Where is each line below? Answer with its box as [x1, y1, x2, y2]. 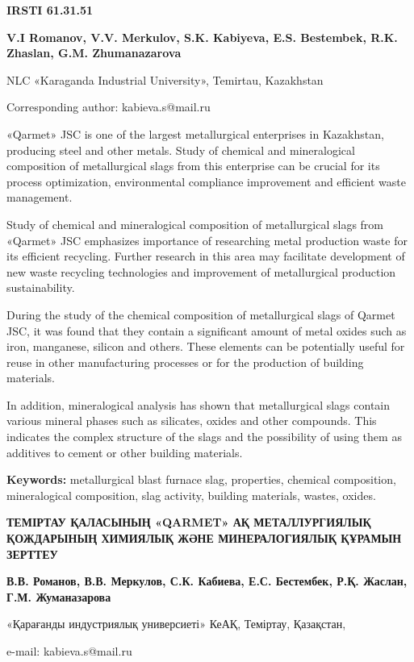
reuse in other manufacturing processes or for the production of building [6, 353, 364, 370]
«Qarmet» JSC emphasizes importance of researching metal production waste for [6, 231, 408, 248]
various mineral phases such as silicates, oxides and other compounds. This [6, 412, 377, 429]
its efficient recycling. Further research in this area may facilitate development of [6, 248, 405, 264]
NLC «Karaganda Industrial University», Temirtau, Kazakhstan [6, 71, 324, 88]
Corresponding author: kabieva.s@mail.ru [6, 98, 211, 115]
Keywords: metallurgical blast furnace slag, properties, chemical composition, [6, 471, 396, 488]
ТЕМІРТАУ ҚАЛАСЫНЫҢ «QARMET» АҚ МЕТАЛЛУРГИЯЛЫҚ [6, 514, 371, 531]
